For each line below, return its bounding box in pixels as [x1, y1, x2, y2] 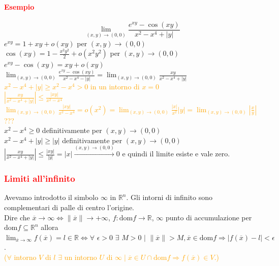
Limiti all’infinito [4, 172, 75, 185]
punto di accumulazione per [166, 212, 252, 222]
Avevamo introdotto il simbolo [4, 192, 99, 203]
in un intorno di [90, 81, 140, 91]
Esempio [4, 1, 35, 12]
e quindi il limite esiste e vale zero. [122, 148, 230, 159]
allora [41, 222, 58, 232]
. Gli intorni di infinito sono [126, 192, 212, 203]
